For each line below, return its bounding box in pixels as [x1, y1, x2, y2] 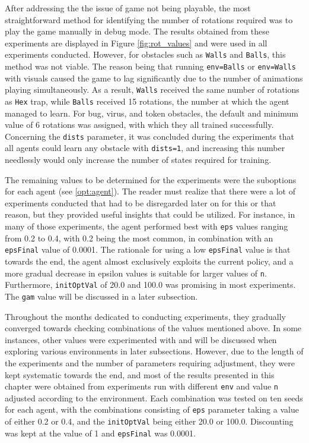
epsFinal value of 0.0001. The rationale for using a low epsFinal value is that [5, 243, 291, 256]
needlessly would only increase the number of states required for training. [5, 153, 272, 166]
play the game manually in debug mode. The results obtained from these [5, 25, 269, 37]
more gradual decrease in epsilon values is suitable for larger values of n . [5, 266, 267, 279]
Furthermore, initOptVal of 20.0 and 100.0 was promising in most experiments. [5, 278, 296, 291]
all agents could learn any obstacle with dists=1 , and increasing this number [5, 142, 285, 154]
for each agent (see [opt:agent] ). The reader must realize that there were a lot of [5, 185, 295, 197]
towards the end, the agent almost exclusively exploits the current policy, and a [5, 255, 294, 267]
